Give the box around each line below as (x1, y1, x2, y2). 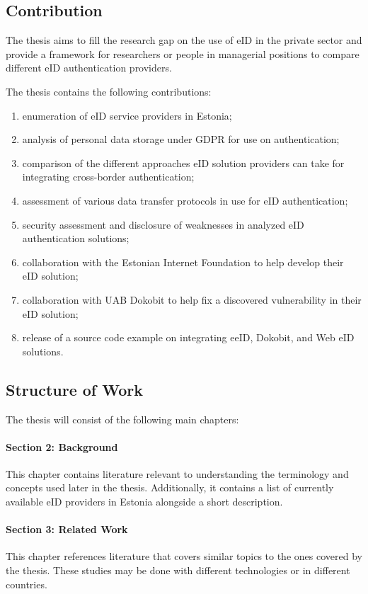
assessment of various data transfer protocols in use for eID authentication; (22, 193, 348, 207)
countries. (6, 576, 47, 591)
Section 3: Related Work (6, 522, 128, 537)
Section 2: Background (6, 439, 118, 454)
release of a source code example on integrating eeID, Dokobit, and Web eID (22, 330, 355, 345)
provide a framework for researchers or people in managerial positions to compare (6, 46, 360, 61)
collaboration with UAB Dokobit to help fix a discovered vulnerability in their (22, 292, 362, 307)
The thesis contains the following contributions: (6, 84, 212, 98)
